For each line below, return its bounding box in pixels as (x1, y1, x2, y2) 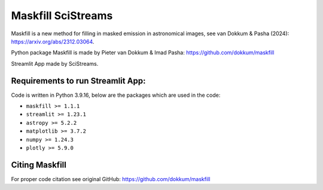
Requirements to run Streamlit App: (11, 75, 146, 86)
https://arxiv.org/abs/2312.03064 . (11, 38, 95, 45)
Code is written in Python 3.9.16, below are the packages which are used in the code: (11, 91, 221, 99)
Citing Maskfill (11, 160, 67, 170)
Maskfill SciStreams (11, 9, 113, 22)
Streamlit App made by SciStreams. (11, 60, 99, 67)
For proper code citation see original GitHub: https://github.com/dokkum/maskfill (11, 175, 211, 182)
